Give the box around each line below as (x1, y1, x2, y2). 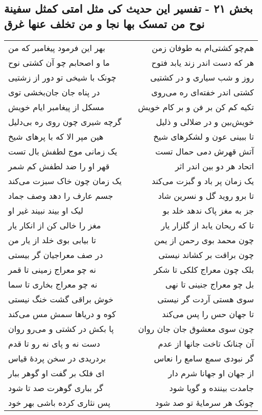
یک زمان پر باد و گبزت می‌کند (151, 174, 254, 187)
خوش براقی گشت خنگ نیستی (8, 293, 114, 305)
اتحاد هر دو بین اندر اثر (175, 160, 254, 172)
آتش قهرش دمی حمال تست (155, 145, 254, 157)
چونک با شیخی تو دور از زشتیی (8, 71, 116, 83)
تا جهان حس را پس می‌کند (162, 307, 254, 320)
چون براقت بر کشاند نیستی (158, 248, 254, 261)
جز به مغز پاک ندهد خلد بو (162, 204, 254, 216)
